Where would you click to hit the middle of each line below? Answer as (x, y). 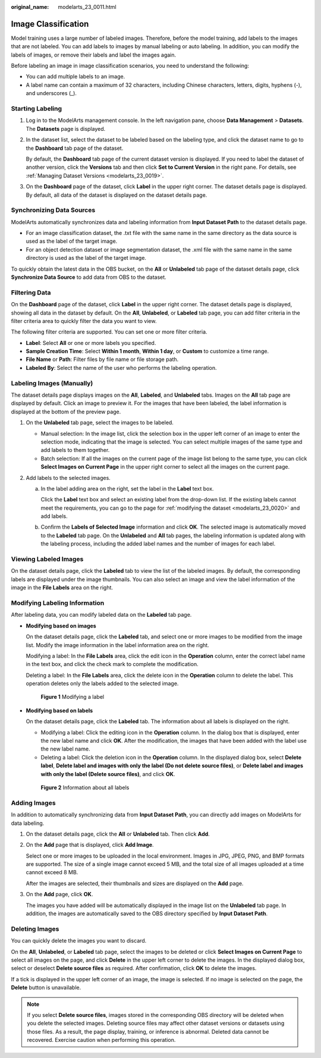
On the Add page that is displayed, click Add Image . (90, 845)
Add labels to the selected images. (68, 478)
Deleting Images (35, 929)
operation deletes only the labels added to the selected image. (102, 683)
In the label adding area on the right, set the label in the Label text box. (127, 488)
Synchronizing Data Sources (53, 210)
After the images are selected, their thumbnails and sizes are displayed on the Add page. (135, 883)
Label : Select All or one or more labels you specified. (91, 343)
